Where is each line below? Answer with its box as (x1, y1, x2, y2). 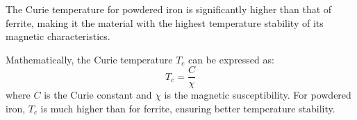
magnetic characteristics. (6, 29, 110, 43)
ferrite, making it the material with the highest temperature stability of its (6, 15, 324, 30)
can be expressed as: (188, 52, 274, 66)
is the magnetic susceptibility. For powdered (164, 88, 351, 102)
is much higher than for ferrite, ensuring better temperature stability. (40, 101, 335, 116)
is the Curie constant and (44, 88, 152, 102)
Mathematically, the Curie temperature (6, 52, 173, 66)
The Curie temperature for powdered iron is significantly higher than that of (6, 2, 332, 16)
